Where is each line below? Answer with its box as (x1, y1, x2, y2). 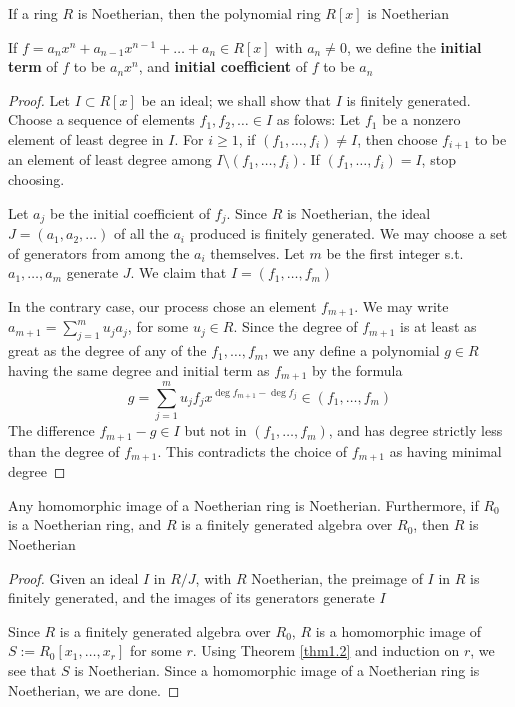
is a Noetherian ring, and (8, 514, 162, 535)
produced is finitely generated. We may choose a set (189, 223, 508, 244)
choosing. (8, 169, 65, 190)
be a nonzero (382, 109, 461, 130)
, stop (421, 149, 456, 170)
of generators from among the (8, 242, 190, 263)
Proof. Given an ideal (8, 567, 139, 588)
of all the (113, 223, 169, 244)
